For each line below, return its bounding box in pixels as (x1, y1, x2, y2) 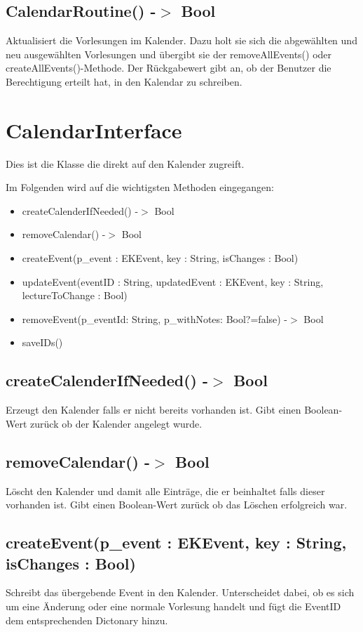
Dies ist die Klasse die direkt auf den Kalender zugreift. (6, 156, 245, 171)
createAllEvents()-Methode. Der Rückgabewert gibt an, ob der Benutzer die (6, 60, 331, 75)
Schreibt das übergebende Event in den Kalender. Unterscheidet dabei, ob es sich (6, 585, 355, 600)
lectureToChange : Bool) (22, 288, 128, 303)
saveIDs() (22, 335, 63, 350)
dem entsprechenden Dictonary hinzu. (6, 612, 168, 627)
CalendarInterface (6, 115, 182, 144)
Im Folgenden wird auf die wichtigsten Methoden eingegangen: (6, 180, 274, 195)
